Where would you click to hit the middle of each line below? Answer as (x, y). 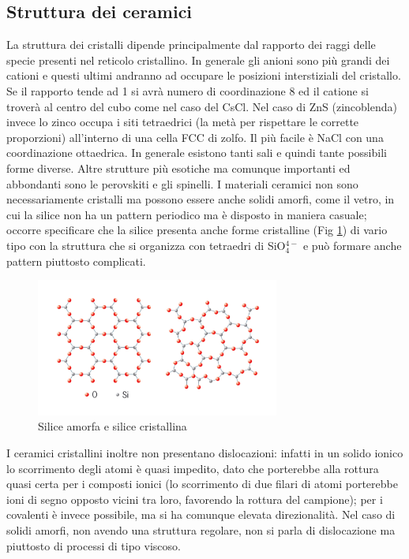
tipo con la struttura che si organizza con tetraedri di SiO (146, 245)
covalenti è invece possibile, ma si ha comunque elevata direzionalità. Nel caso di (201, 514)
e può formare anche (352, 245)
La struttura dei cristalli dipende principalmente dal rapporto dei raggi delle (191, 45)
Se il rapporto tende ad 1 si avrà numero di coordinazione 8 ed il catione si (188, 90)
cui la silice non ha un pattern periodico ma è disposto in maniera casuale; (187, 214)
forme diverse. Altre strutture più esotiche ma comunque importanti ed (178, 168)
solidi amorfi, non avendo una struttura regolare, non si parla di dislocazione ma (201, 530)
